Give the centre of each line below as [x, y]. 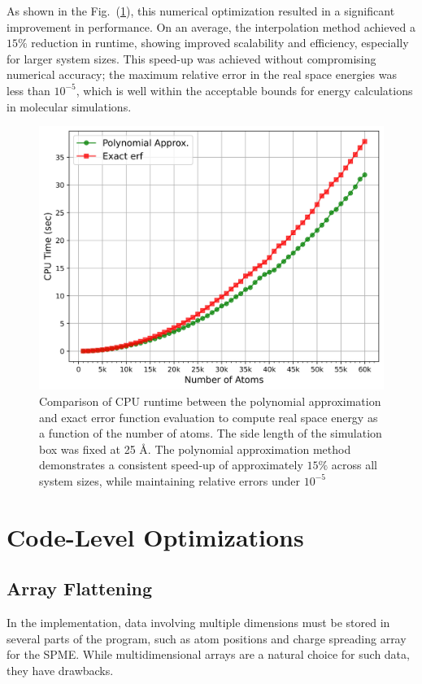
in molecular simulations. [69, 106]
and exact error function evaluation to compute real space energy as [209, 417]
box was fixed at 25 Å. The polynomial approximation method [195, 449]
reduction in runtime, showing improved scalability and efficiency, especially [220, 43]
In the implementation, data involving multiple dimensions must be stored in [198, 623]
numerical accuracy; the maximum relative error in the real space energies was [202, 74]
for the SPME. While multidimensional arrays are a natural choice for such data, [208, 654]
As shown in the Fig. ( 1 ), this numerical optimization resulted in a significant [201, 11]
